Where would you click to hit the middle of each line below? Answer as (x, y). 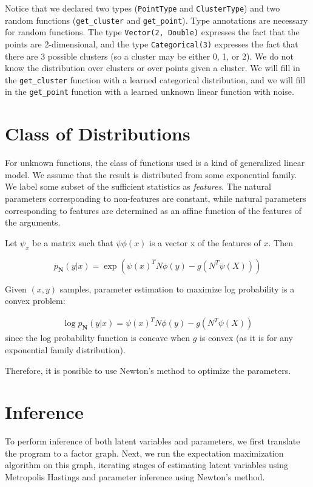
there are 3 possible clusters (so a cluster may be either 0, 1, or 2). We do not (149, 56)
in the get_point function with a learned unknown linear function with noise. (150, 92)
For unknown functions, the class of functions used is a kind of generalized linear (155, 163)
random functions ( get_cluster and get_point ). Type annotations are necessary (156, 20)
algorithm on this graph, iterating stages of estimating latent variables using (146, 465)
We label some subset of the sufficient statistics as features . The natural (138, 186)
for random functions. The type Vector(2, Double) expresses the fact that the (152, 32)
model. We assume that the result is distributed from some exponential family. (151, 174)
